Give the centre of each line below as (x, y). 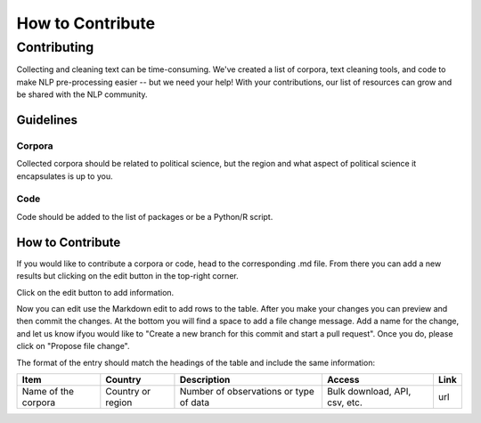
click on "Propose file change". (73, 346)
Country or (128, 391)
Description (205, 379)
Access (343, 379)
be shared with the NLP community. (82, 94)
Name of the (48, 391)
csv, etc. (344, 403)
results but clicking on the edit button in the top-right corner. (128, 276)
